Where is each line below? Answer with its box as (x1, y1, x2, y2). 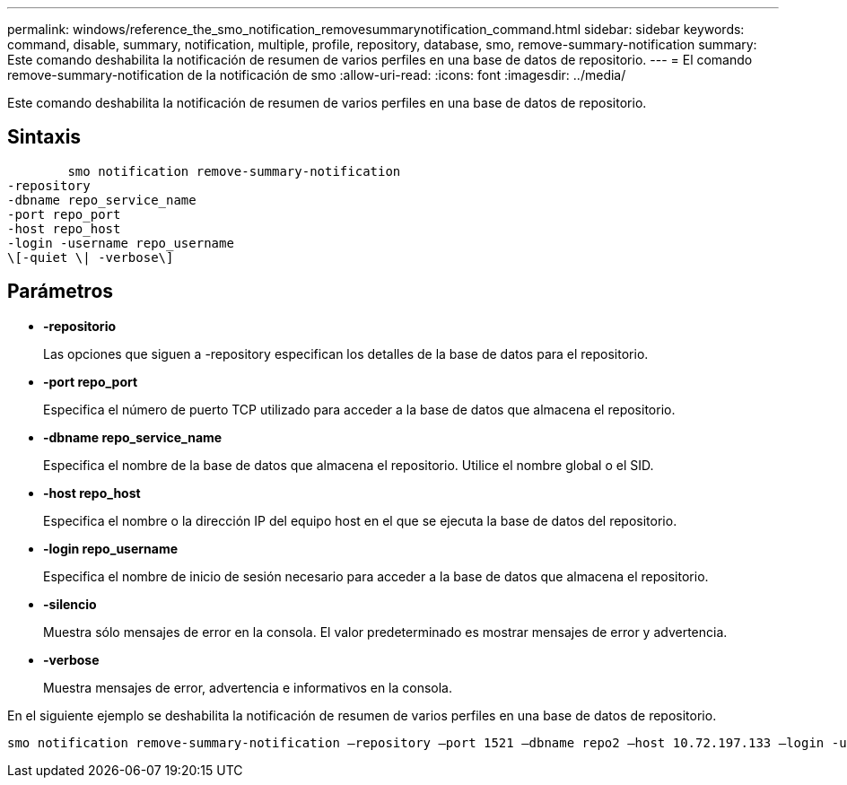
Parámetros (7, 280, 114, 303)
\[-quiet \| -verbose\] (7, 249, 174, 265)
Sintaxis (7, 126, 82, 149)
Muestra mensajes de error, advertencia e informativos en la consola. (43, 679, 453, 695)
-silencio (43, 596, 97, 612)
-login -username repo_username (7, 235, 234, 250)
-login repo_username (43, 540, 179, 556)
